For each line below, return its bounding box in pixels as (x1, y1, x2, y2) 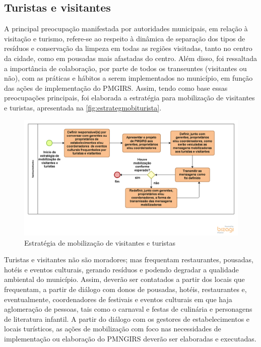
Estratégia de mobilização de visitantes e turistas (24, 237, 176, 248)
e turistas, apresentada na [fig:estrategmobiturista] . (4, 102, 162, 112)
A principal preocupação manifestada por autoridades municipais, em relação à (4, 23, 248, 34)
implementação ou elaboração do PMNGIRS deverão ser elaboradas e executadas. (4, 333, 256, 343)
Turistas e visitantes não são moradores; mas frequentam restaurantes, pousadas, (4, 254, 253, 265)
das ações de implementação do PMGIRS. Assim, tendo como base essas (4, 82, 228, 93)
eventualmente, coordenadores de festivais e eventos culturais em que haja (4, 294, 232, 304)
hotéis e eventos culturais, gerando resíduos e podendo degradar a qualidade (4, 264, 239, 274)
